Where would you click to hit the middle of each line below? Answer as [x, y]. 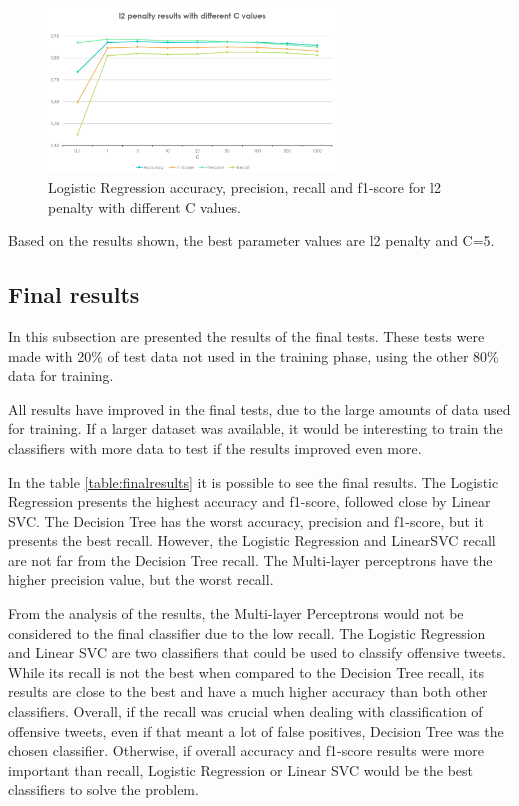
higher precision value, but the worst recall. [141, 579]
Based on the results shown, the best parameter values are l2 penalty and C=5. [251, 240]
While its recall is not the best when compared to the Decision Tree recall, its [246, 671]
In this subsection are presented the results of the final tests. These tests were [246, 335]
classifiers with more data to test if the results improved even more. [215, 447]
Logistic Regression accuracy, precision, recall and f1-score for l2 [244, 186]
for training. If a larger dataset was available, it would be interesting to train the [255, 428]
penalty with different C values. [145, 206]
